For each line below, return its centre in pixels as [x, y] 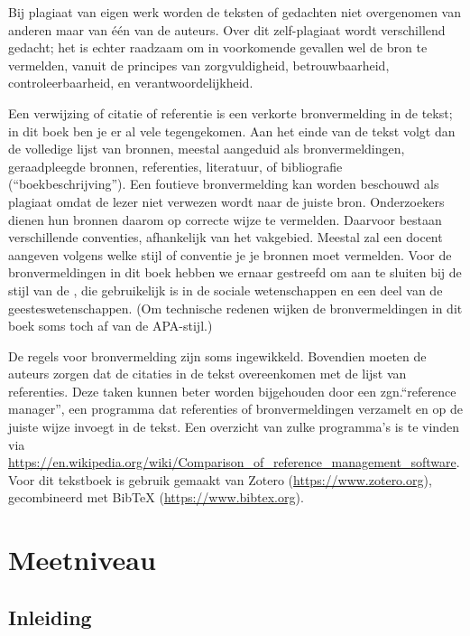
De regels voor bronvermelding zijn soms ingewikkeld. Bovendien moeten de [217, 355]
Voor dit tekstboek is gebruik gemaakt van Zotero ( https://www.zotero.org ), [220, 479]
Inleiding [50, 617]
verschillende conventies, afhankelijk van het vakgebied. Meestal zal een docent [226, 237]
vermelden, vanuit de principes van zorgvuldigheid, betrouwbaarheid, [199, 65]
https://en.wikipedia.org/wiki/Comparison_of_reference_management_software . [234, 462]
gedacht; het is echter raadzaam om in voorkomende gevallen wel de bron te [218, 47]
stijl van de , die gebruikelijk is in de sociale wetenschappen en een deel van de [226, 290]
